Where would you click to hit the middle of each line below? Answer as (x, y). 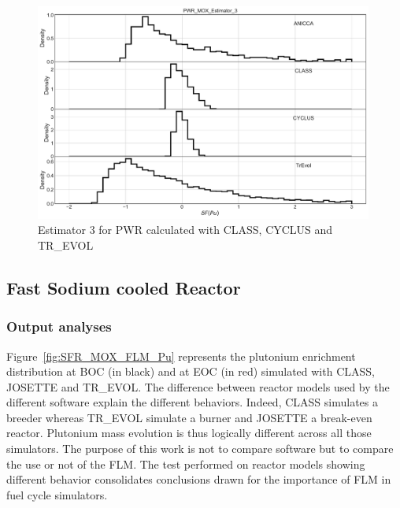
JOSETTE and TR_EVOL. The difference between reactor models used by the (198, 386)
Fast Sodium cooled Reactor (124, 287)
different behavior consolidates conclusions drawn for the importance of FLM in (199, 479)
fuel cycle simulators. (57, 494)
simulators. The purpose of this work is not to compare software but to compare (200, 449)
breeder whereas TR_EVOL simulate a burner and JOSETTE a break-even (189, 417)
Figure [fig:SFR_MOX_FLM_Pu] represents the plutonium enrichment (181, 356)
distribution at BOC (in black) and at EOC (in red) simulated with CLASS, (191, 371)
